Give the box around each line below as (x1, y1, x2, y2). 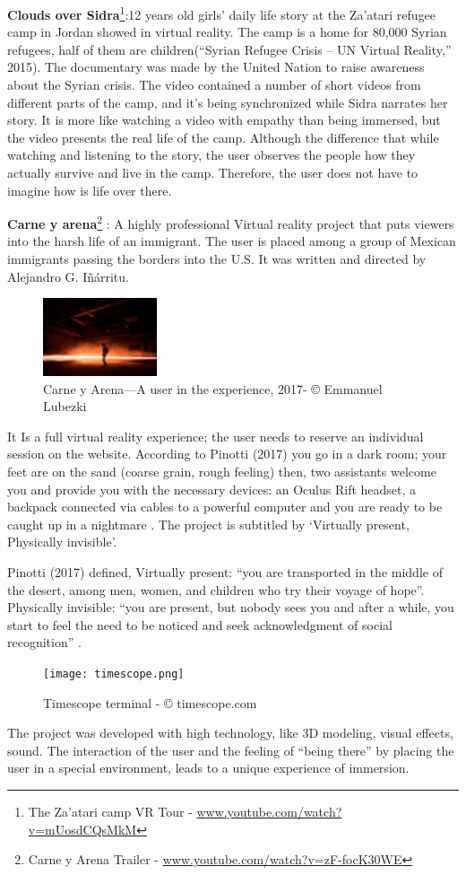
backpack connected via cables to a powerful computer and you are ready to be (7, 497, 443, 516)
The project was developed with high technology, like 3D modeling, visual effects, (7, 723, 453, 742)
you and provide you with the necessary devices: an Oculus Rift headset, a (7, 479, 417, 498)
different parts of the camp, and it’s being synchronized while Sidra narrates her (7, 92, 448, 111)
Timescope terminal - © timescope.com (43, 693, 257, 712)
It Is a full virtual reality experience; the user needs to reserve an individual (7, 426, 424, 445)
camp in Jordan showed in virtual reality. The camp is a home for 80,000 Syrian (7, 22, 447, 41)
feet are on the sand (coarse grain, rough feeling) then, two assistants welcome (7, 462, 436, 481)
